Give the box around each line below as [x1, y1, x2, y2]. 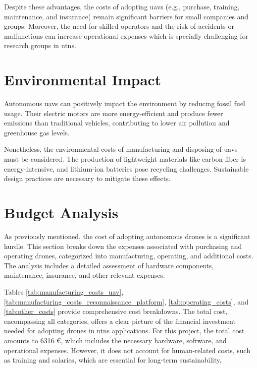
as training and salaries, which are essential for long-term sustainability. [4, 355, 222, 365]
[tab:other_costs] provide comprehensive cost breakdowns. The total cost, [4, 306, 228, 316]
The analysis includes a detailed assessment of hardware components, [4, 260, 214, 270]
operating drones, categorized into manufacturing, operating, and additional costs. [4, 250, 254, 261]
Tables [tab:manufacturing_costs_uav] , [4, 286, 124, 297]
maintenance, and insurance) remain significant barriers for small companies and [4, 11, 249, 21]
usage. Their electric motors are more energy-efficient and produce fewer [4, 108, 223, 118]
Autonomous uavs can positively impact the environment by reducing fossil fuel [4, 98, 245, 109]
